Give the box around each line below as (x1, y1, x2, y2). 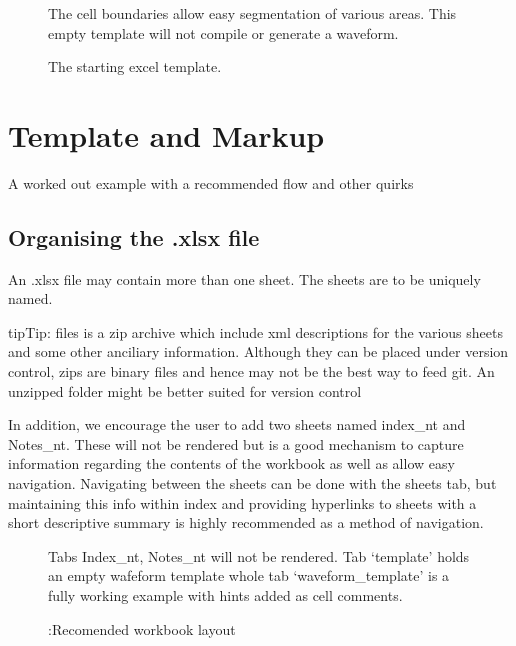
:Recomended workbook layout (48, 618, 236, 639)
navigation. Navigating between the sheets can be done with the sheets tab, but (8, 473, 497, 494)
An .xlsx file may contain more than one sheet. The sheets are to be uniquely (8, 268, 481, 289)
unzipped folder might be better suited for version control (8, 380, 362, 401)
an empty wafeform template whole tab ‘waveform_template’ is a (48, 565, 450, 586)
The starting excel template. (48, 56, 222, 77)
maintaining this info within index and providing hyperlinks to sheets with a (8, 492, 477, 513)
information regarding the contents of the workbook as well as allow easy (8, 453, 455, 474)
